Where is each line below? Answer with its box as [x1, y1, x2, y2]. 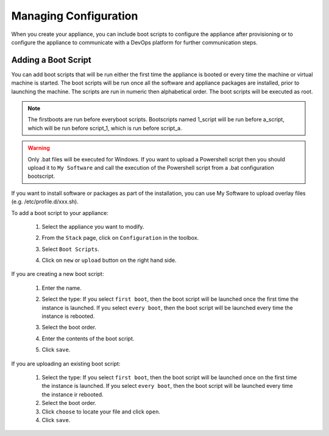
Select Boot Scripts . [41, 245, 100, 253]
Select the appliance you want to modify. [41, 223, 144, 230]
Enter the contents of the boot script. [41, 335, 135, 342]
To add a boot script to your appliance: [11, 209, 109, 216]
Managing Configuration [11, 9, 138, 23]
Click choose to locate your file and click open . [41, 408, 161, 415]
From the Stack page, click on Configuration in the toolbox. [41, 234, 199, 242]
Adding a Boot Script [11, 55, 91, 65]
